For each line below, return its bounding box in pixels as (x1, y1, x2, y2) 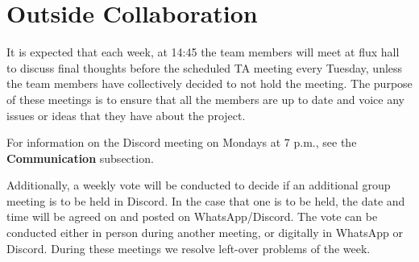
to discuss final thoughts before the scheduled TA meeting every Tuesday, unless (6, 59, 403, 76)
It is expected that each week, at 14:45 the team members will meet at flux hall (6, 44, 400, 60)
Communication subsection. (6, 149, 154, 166)
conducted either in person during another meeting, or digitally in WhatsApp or (6, 224, 404, 241)
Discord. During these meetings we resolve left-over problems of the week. (6, 239, 371, 256)
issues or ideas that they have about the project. (6, 106, 246, 123)
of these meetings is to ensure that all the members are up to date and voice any (6, 90, 404, 107)
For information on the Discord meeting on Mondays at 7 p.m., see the (6, 134, 357, 151)
